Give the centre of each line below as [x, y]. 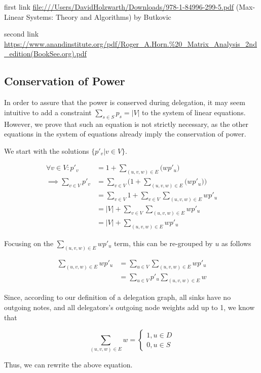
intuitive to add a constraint [48, 112]
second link [22, 34]
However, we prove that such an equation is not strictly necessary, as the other [126, 124]
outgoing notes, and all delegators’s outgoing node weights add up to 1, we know [129, 307]
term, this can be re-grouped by [163, 243]
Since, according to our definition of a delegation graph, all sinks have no [118, 297]
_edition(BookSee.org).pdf [45, 54]
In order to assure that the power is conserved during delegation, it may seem [125, 102]
